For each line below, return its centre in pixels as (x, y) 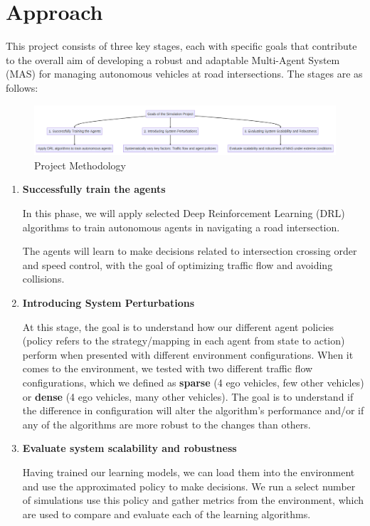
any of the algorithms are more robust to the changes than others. (166, 424)
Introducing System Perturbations (109, 303)
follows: (22, 87)
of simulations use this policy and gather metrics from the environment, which (193, 500)
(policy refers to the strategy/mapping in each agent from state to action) (184, 341)
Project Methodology (80, 165)
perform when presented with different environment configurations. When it (188, 354)
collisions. (43, 279)
